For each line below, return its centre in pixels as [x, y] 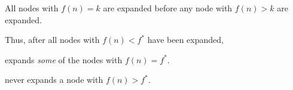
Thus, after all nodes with [52, 40]
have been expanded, [185, 40]
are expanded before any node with [168, 8]
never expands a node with [54, 80]
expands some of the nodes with [64, 59]
